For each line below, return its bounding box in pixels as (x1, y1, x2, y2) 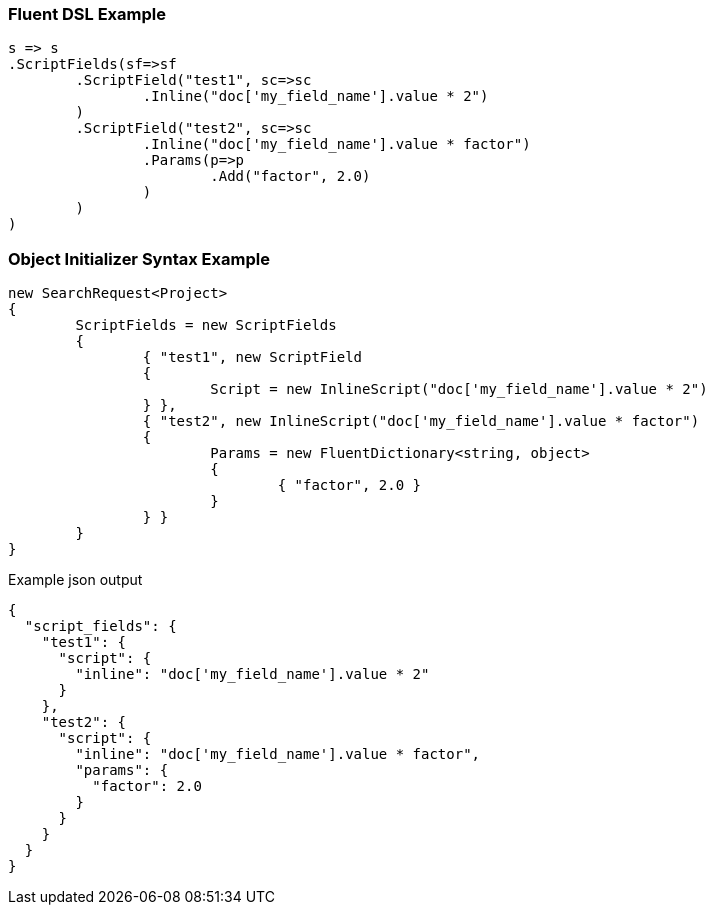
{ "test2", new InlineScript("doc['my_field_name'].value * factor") (142, 413, 700, 430)
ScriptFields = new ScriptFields (75, 317, 337, 334)
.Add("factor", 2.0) (210, 168, 371, 185)
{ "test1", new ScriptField (142, 349, 363, 366)
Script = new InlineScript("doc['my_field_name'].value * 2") (210, 381, 708, 398)
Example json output (8, 571, 143, 589)
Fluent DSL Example (8, 4, 166, 24)
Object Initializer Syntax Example (8, 248, 270, 269)
